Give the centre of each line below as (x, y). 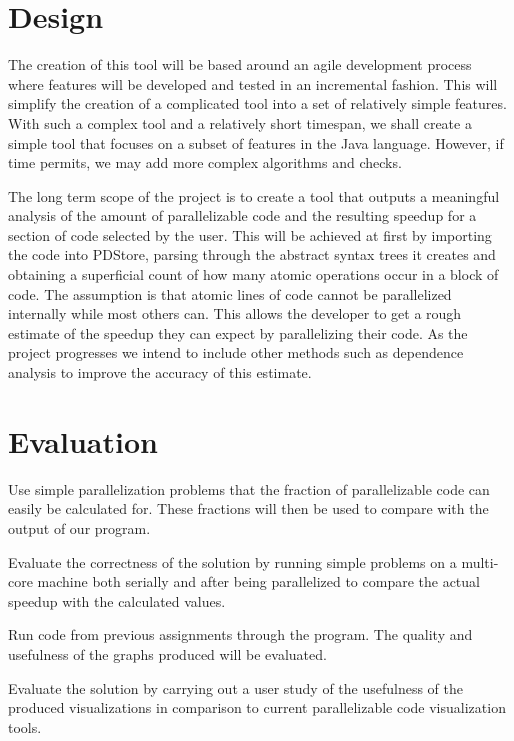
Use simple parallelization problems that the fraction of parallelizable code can (249, 488)
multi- (480, 561)
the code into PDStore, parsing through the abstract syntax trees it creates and (252, 254)
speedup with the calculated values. (117, 600)
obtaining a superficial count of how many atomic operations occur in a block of (253, 274)
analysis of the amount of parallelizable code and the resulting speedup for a (242, 215)
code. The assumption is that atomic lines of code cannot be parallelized (230, 293)
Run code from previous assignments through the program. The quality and (240, 634)
